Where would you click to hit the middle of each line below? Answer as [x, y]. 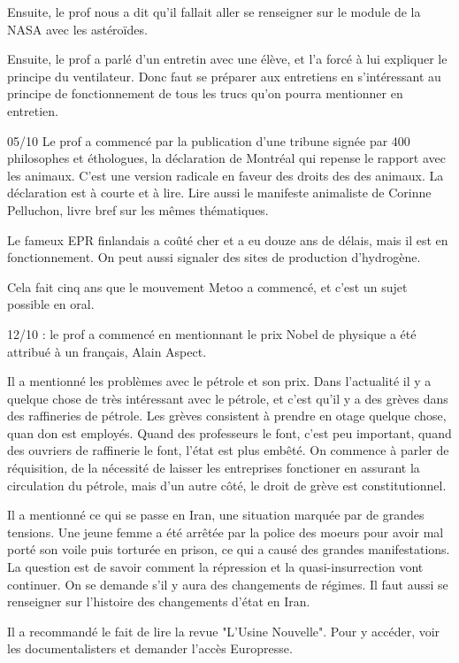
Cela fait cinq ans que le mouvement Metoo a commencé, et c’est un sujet [207, 286]
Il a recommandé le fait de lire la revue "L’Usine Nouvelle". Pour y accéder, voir [224, 631]
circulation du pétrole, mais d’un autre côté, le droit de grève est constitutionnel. [227, 485]
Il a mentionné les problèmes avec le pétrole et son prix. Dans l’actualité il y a [219, 381]
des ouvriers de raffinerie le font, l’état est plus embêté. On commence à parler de [228, 450]
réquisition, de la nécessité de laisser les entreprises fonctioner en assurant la [214, 468]
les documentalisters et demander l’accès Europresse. [150, 648]
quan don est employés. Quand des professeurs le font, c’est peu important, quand [229, 432]
